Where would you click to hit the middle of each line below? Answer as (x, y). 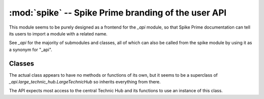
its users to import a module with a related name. (58, 33)
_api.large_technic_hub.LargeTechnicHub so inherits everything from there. (85, 82)
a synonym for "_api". (31, 49)
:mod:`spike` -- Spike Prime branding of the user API (118, 13)
